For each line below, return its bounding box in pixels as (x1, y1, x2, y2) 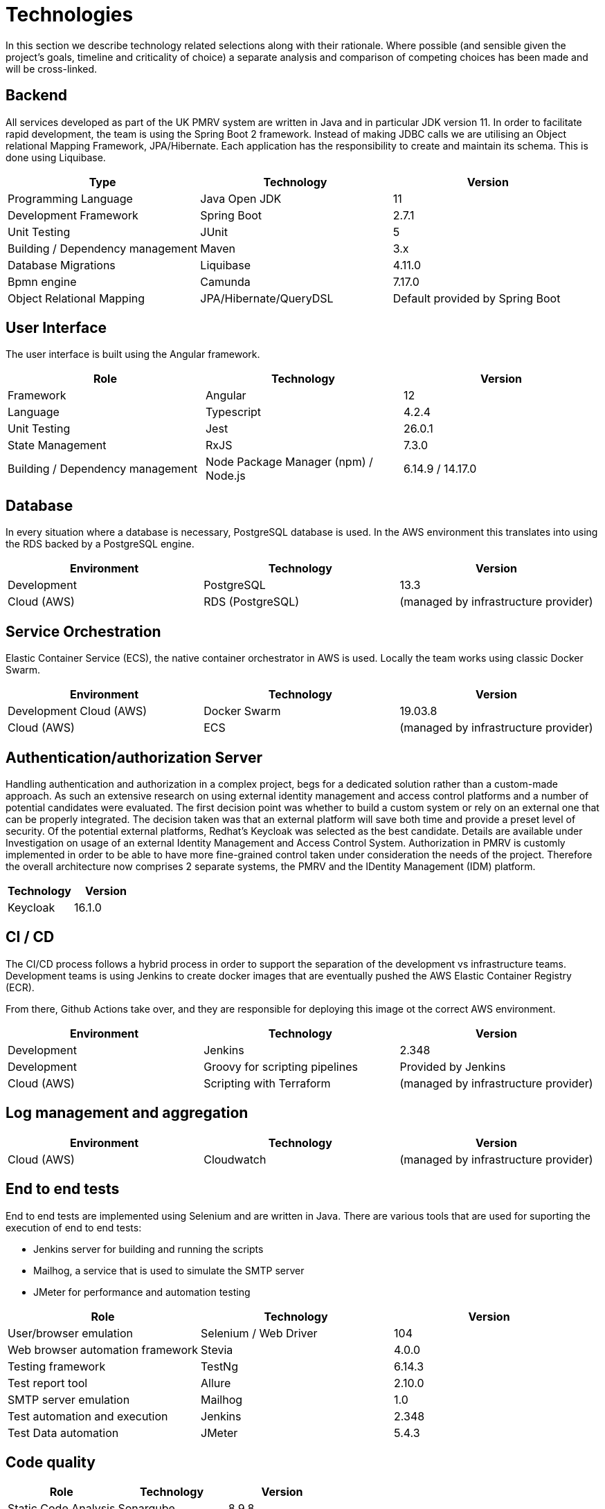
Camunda (200, 274, 251, 289)
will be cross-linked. (6, 62, 98, 75)
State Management (8, 438, 107, 453)
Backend (6, 87, 67, 105)
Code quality (6, 1453, 96, 1471)
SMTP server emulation (8, 1392, 130, 1407)
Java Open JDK (200, 191, 282, 206)
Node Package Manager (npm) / (205, 455, 373, 469)
